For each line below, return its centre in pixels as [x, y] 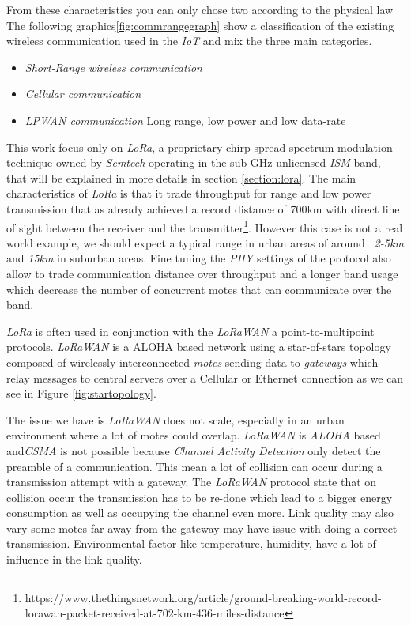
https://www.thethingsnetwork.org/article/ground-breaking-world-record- [203, 597]
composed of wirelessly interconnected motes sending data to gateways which [192, 362]
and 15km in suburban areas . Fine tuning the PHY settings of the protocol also [199, 258]
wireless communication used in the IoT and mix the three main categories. [189, 41]
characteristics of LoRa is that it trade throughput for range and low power [189, 193]
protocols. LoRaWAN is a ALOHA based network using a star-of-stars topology [199, 347]
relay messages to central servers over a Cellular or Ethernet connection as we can [205, 377]
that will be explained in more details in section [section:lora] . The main [181, 177]
